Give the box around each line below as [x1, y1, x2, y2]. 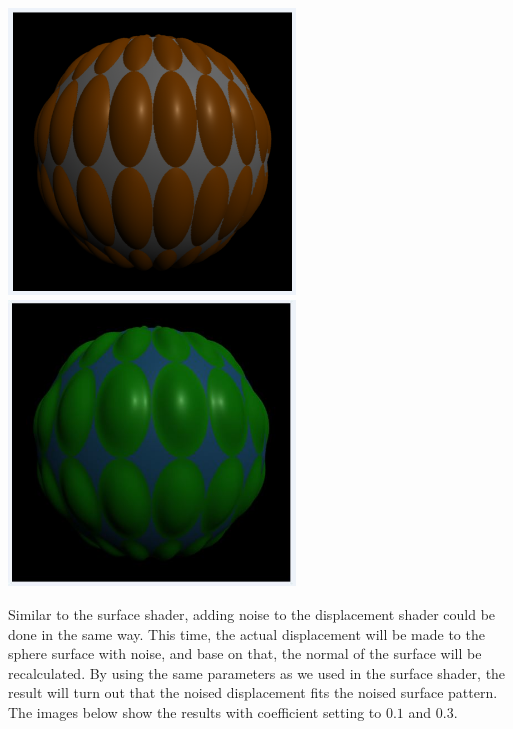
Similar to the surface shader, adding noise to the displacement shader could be [8, 603, 496, 624]
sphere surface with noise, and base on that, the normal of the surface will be [8, 643, 482, 664]
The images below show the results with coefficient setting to [8, 701, 382, 722]
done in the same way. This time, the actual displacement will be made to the [8, 623, 485, 644]
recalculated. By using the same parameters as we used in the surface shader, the [8, 662, 506, 683]
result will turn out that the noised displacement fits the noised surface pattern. [8, 682, 498, 703]
